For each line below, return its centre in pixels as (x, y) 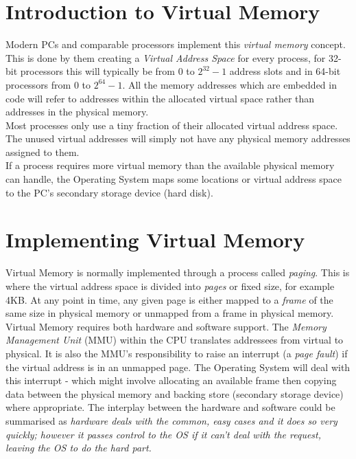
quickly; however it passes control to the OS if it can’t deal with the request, (164, 434)
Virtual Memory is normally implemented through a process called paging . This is (178, 272)
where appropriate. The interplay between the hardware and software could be (170, 407)
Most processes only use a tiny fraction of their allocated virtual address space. (172, 125)
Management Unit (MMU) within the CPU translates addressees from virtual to (175, 340)
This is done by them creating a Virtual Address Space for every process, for (166, 57)
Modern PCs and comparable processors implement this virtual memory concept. (176, 44)
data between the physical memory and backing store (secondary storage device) (175, 393)
